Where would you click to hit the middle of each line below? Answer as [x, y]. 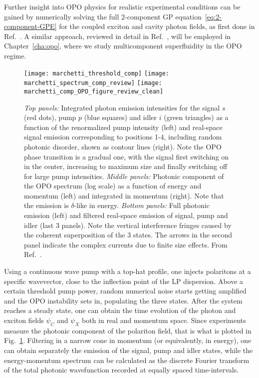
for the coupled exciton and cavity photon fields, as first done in [157, 26]
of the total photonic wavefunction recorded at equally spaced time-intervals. [122, 370]
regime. [15, 55]
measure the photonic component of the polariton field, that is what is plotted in [128, 330]
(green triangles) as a [196, 117]
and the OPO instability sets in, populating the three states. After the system [123, 300]
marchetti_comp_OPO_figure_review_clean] [94, 91]
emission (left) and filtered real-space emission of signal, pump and [126, 215]
